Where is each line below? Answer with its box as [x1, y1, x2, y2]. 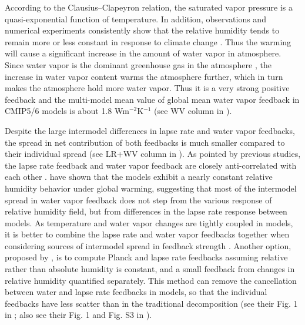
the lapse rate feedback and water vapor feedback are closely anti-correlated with [5, 159, 297, 171]
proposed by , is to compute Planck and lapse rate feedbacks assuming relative [5, 251, 288, 263]
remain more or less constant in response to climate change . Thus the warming [5, 35, 291, 48]
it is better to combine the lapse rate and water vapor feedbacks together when [5, 228, 290, 240]
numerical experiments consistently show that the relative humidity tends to [5, 24, 280, 36]
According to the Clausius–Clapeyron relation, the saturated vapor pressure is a [5, 1, 293, 13]
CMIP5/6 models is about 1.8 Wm [5, 105, 129, 117]
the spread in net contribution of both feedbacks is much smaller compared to [5, 136, 285, 148]
